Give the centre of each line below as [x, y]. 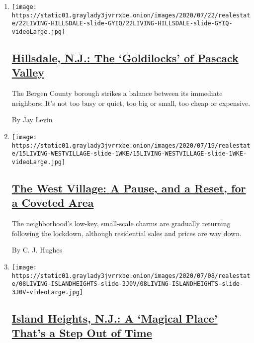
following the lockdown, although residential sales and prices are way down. [127, 233]
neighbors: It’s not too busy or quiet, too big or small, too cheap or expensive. [131, 103]
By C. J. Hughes [37, 250]
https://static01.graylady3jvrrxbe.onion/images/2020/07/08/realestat [131, 276]
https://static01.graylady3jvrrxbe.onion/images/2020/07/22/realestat [131, 15]
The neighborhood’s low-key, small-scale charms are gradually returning [121, 223]
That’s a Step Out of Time [82, 333]
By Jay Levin [32, 120]
